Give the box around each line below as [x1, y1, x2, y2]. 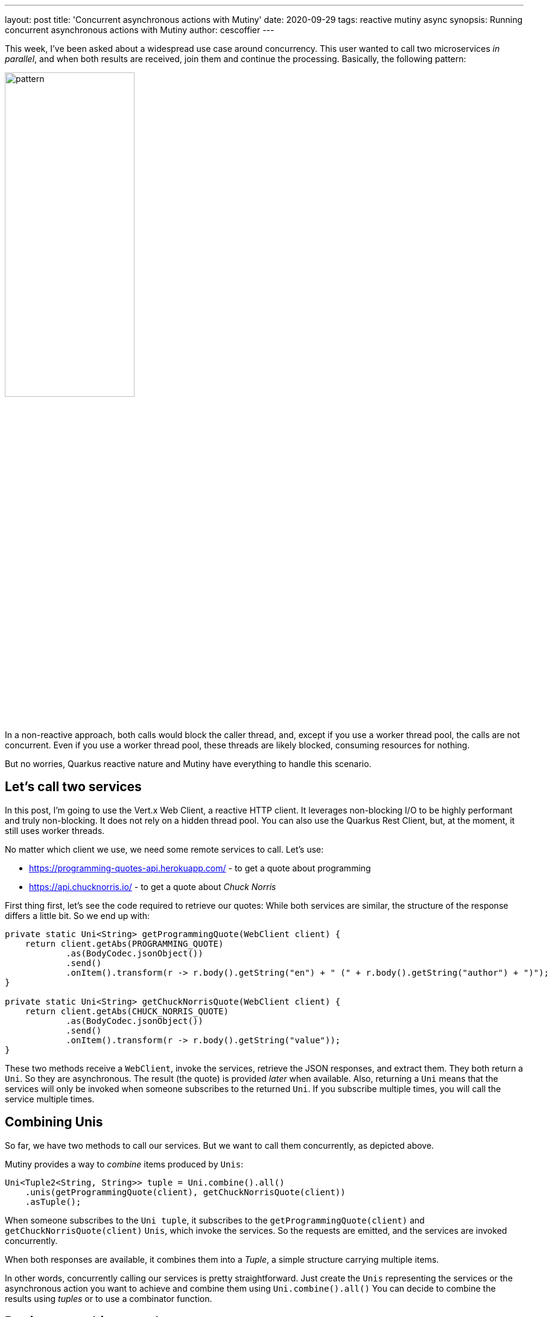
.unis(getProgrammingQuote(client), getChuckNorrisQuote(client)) [25, 1187, 346, 1197]
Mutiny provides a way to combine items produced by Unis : [5, 1158, 244, 1169]
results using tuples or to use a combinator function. [5, 1293, 212, 1304]
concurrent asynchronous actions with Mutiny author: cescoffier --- [5, 25, 274, 35]
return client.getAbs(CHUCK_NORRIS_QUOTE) [25, 1006, 229, 1016]
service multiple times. [5, 1093, 95, 1104]
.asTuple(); [25, 1196, 81, 1207]
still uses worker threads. [5, 825, 105, 836]
